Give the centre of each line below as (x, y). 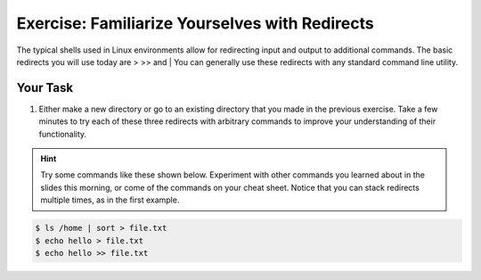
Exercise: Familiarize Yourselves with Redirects (195, 23)
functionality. (63, 134)
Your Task (45, 88)
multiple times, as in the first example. (110, 200)
